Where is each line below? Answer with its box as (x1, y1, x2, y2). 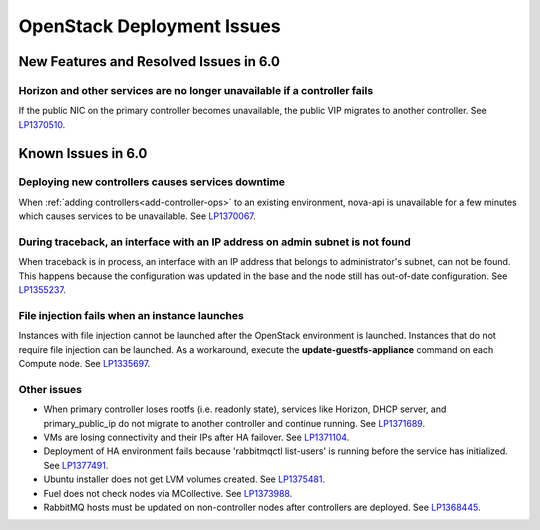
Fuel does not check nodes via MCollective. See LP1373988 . (43, 487, 293, 499)
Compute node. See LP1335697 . (18, 358, 151, 370)
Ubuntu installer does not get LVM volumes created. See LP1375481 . (43, 473, 325, 485)
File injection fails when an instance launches (18, 308, 244, 322)
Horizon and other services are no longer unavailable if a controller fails (18, 83, 374, 97)
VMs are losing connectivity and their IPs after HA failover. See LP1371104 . (43, 431, 350, 444)
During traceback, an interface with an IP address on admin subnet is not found (18, 235, 412, 249)
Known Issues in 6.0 (18, 145, 148, 162)
